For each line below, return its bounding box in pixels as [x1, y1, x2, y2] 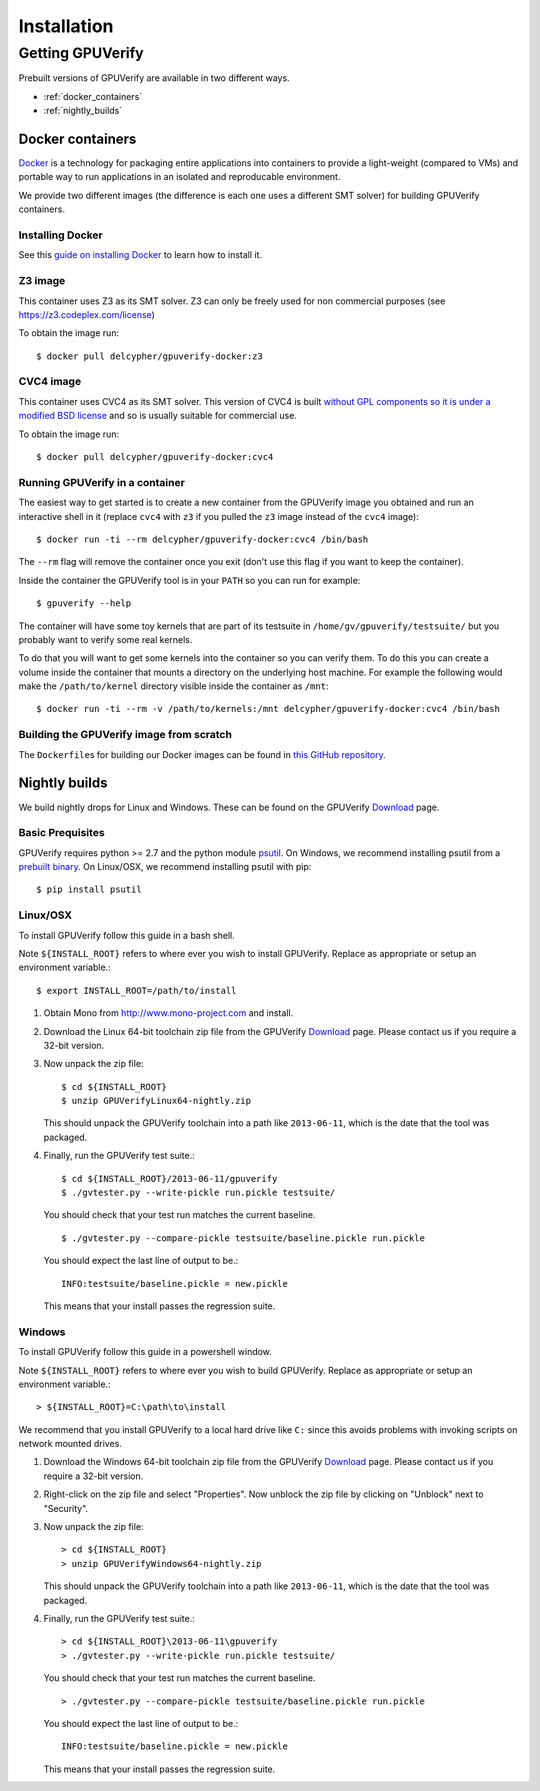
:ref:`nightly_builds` [43, 105, 123, 117]
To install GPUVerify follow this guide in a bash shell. [18, 929, 235, 941]
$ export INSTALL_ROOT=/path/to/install [36, 985, 237, 996]
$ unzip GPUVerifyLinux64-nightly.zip [61, 1095, 252, 1107]
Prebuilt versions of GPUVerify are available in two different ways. [18, 72, 290, 84]
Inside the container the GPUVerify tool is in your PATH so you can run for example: [18, 574, 361, 586]
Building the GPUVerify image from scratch [18, 728, 232, 742]
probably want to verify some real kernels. [18, 633, 193, 645]
